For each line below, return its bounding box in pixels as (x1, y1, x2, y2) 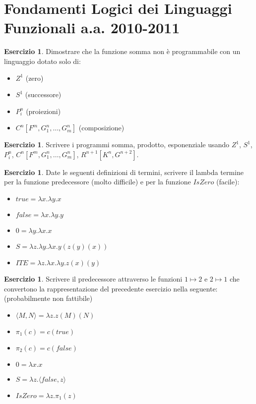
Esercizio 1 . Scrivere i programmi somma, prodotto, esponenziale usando (4, 139, 230, 150)
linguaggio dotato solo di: (4, 56, 81, 66)
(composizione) (78, 122, 125, 133)
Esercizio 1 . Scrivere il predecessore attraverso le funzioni (4, 274, 183, 284)
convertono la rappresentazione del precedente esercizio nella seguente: (4, 283, 218, 293)
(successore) (25, 89, 62, 100)
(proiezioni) (26, 106, 61, 116)
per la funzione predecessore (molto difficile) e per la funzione (4, 176, 191, 187)
